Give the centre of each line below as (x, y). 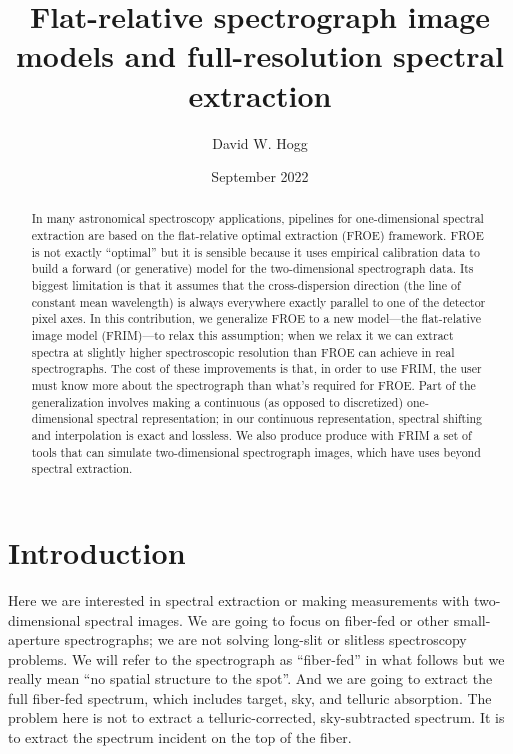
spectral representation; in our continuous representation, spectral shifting (290, 418)
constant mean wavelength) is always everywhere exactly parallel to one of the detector (258, 301)
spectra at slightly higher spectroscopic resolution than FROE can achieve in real (243, 351)
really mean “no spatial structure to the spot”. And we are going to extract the (250, 678)
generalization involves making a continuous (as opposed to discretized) (217, 401)
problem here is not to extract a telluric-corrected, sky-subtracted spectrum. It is (256, 717)
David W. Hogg (260, 142)
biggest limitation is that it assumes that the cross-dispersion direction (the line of (246, 285)
